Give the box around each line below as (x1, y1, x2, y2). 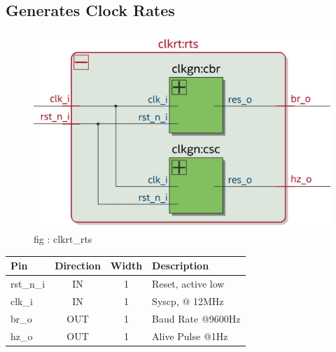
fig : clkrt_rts (34, 232, 92, 246)
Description (152, 258, 209, 273)
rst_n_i (10, 276, 45, 291)
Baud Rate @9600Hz (152, 311, 241, 325)
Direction (55, 258, 101, 273)
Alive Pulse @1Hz (152, 328, 228, 343)
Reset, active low (152, 276, 225, 291)
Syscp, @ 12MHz (152, 293, 224, 308)
